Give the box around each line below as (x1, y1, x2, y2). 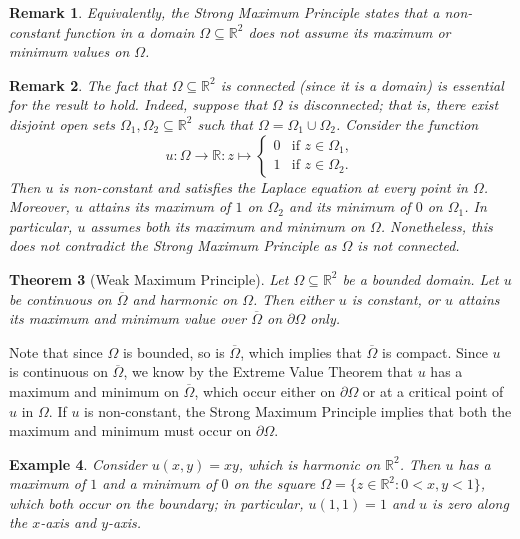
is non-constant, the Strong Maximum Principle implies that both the (84, 400, 512, 421)
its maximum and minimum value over (9, 308, 247, 329)
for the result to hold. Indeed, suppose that (9, 94, 268, 115)
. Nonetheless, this (380, 215, 493, 236)
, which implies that (240, 341, 362, 362)
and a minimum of (102, 473, 217, 494)
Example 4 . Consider (9, 453, 147, 474)
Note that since (9, 341, 103, 362)
